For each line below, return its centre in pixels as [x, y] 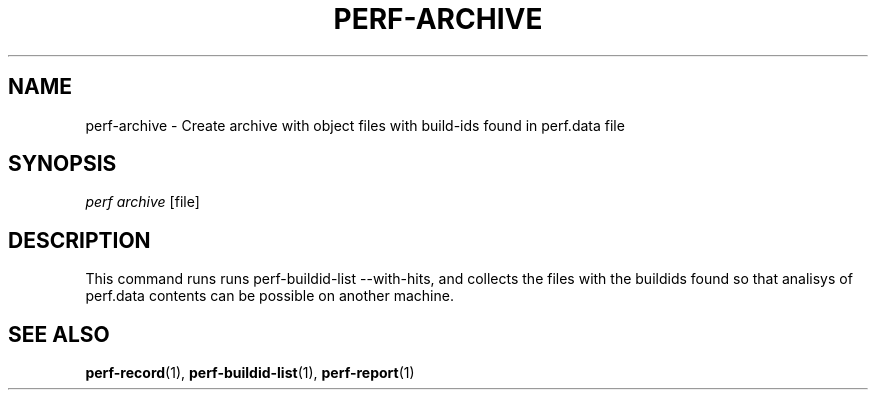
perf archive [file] [142, 202]
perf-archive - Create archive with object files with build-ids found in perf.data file [355, 125]
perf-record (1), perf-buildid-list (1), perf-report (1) [250, 373]
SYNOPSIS [62, 164]
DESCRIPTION [79, 240]
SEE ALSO [59, 334]
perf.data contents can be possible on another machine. [269, 296]
